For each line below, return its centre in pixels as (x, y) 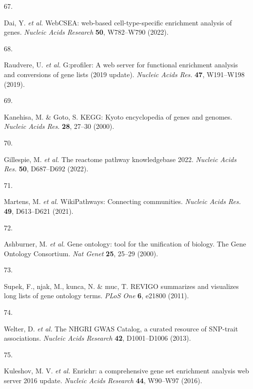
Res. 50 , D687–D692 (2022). (46, 169)
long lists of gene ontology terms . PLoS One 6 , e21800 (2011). (97, 296)
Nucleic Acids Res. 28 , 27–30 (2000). (59, 126)
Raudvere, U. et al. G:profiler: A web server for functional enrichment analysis (121, 65)
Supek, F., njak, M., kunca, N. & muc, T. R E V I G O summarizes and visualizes (121, 286)
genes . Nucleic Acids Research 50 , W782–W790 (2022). (86, 32)
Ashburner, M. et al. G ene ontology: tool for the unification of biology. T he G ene (125, 244)
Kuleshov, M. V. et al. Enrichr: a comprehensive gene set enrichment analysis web (126, 371)
